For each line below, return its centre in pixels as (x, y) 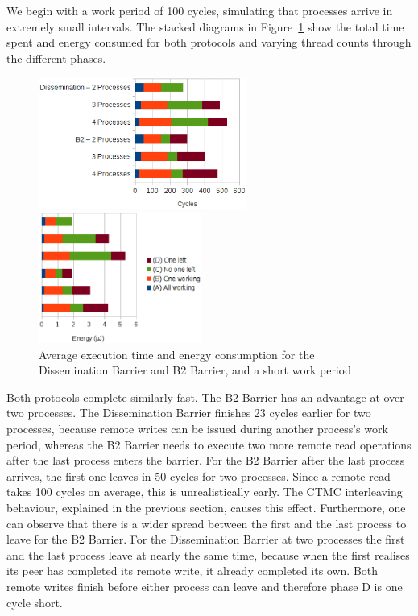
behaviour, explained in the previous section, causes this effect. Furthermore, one (206, 507)
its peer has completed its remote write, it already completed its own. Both (192, 571)
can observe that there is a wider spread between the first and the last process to (207, 523)
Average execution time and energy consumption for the (177, 354)
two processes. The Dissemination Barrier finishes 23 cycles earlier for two (189, 413)
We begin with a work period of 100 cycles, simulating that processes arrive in (200, 10)
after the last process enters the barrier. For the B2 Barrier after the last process (206, 460)
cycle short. (35, 602)
